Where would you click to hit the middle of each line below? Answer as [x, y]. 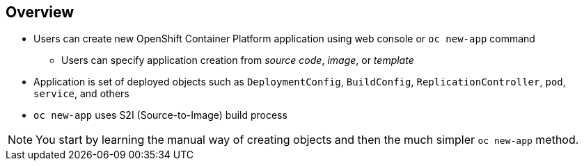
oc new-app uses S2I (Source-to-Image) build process [160, 115]
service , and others [81, 94]
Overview [40, 12]
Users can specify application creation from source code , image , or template [238, 60]
